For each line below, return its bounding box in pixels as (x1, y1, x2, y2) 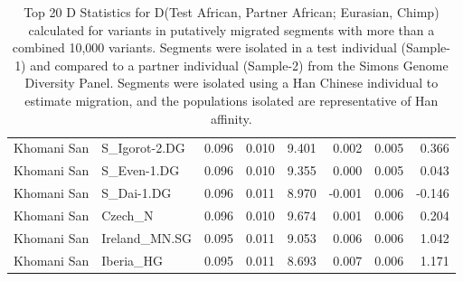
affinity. (211, 108, 252, 127)
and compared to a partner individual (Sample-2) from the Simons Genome (30, 55, 449, 74)
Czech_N (101, 205, 154, 224)
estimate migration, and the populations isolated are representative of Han (24, 90, 439, 109)
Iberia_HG (101, 250, 164, 269)
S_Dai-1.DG (101, 183, 172, 202)
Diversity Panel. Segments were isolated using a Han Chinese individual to (24, 73, 439, 92)
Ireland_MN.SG (101, 228, 192, 247)
